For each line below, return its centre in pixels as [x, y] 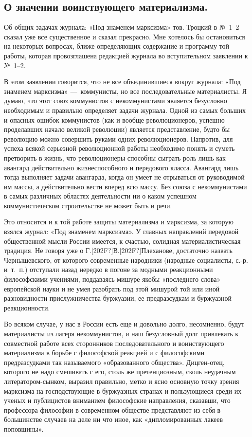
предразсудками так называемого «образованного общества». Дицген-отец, [114, 362]
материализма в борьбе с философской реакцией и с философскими [104, 353]
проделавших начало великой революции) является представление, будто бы [117, 129]
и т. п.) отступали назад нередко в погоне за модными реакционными [108, 269]
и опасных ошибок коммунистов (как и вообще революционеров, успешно [114, 119]
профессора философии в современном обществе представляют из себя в [112, 410]
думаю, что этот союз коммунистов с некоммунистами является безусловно [116, 100]
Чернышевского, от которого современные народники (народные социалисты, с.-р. [126, 260]
